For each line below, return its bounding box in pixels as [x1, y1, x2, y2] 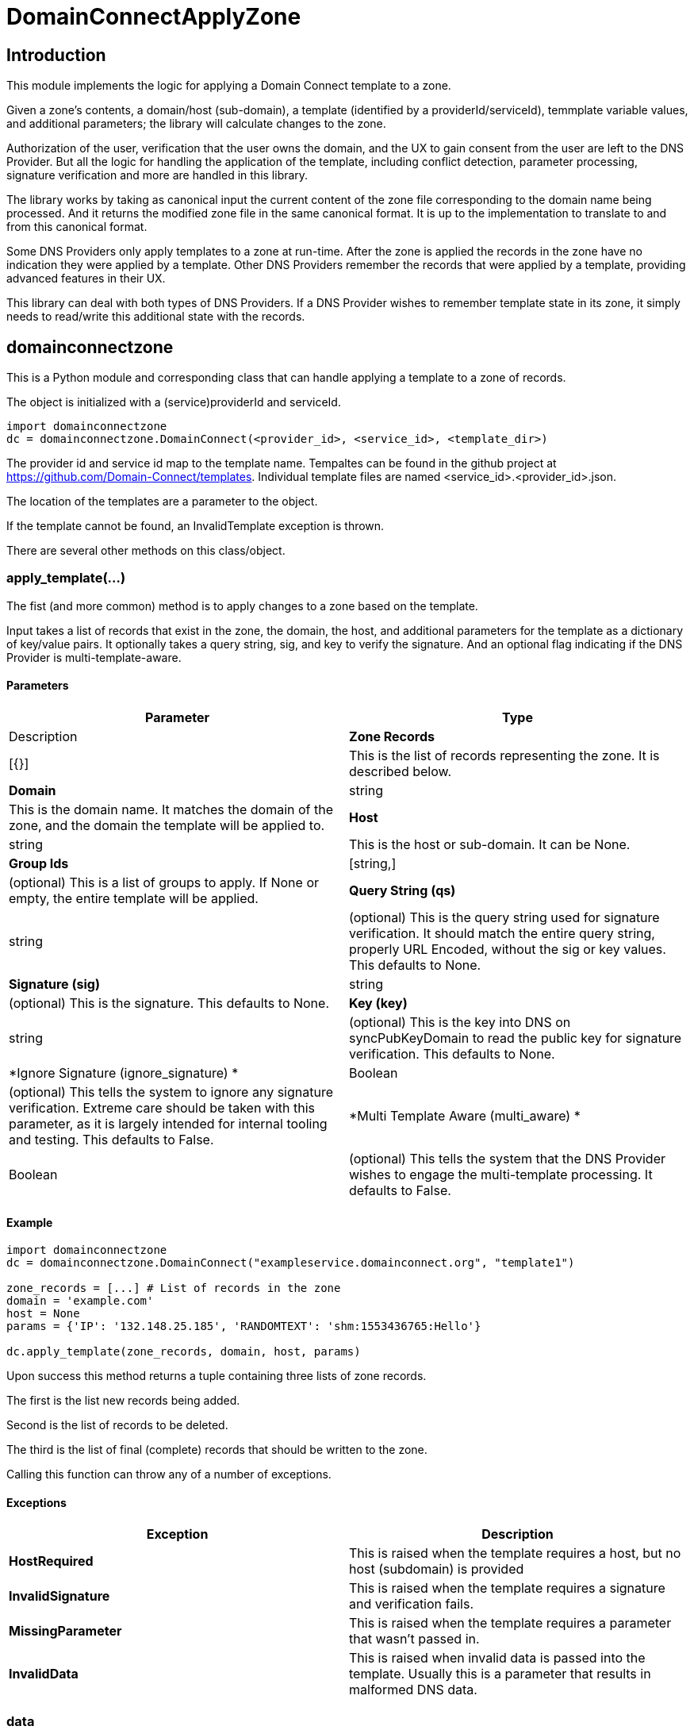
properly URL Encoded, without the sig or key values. [349, 940, 666, 957]
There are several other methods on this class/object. [6, 544, 286, 558]
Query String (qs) [349, 882, 456, 898]
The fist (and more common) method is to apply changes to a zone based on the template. [6, 598, 478, 613]
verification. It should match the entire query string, [349, 925, 655, 941]
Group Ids [9, 855, 69, 871]
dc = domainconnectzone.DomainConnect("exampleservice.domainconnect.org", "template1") [6, 1256, 575, 1270]
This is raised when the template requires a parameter [349, 1615, 672, 1632]
